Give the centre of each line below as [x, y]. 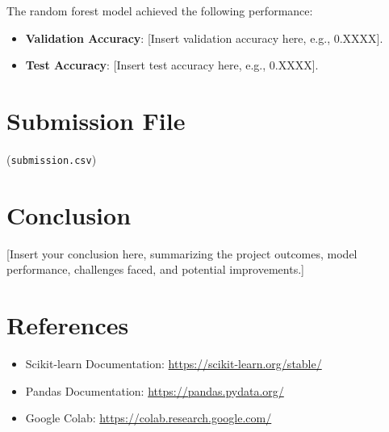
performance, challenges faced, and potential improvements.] [155, 269]
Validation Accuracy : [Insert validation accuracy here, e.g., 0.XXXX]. [204, 38]
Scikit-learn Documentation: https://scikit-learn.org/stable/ [174, 363]
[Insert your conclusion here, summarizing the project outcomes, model [182, 253]
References [68, 325]
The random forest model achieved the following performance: [160, 10]
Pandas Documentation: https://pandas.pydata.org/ [155, 390]
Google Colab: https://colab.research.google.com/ [148, 418]
